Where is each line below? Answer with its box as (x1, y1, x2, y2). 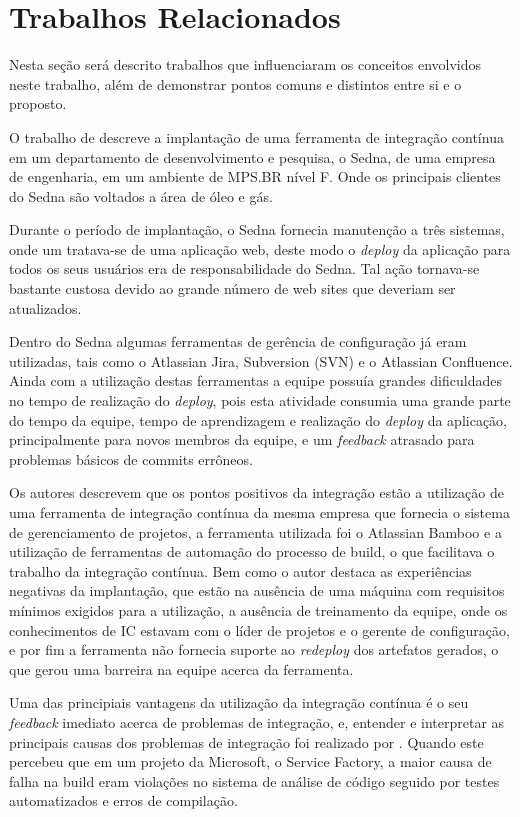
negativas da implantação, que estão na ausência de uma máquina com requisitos (9, 580, 505, 601)
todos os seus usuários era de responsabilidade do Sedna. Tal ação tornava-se (9, 258, 480, 279)
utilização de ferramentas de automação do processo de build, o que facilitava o (9, 541, 495, 562)
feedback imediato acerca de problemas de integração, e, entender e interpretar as (9, 711, 505, 732)
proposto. (9, 93, 67, 114)
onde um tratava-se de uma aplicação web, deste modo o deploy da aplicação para (9, 238, 511, 259)
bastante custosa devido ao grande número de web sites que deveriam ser (9, 278, 456, 299)
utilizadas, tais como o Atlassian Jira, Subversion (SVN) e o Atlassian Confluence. (9, 350, 513, 371)
